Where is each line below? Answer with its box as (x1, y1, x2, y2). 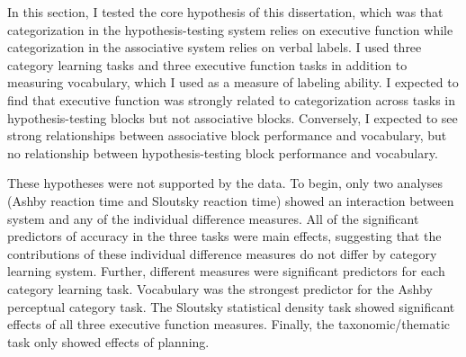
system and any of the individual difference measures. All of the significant (7, 209, 419, 228)
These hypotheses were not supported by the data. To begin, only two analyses (7, 174, 443, 192)
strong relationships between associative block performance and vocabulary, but (7, 126, 447, 145)
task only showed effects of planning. (7, 332, 210, 351)
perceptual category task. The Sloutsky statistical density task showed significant (7, 297, 455, 316)
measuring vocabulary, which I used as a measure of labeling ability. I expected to (7, 73, 459, 92)
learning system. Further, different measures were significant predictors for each (7, 262, 445, 281)
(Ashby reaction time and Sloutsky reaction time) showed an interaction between (7, 191, 454, 210)
